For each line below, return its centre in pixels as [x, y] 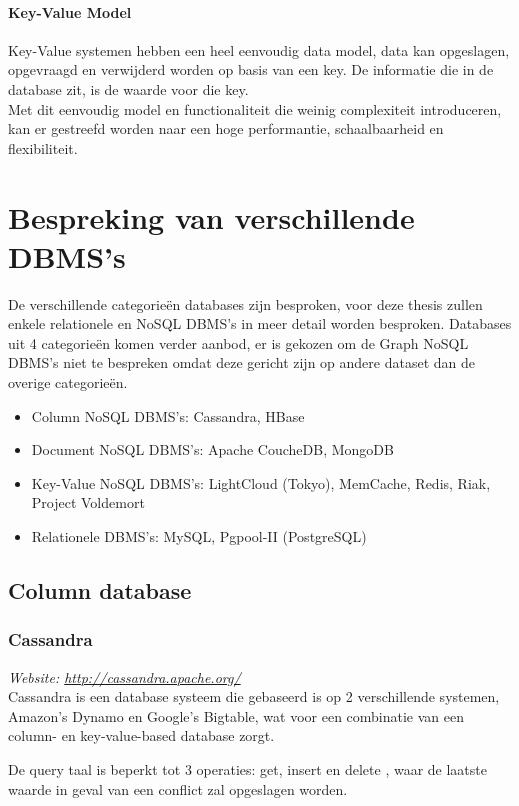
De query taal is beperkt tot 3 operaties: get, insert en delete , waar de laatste [247, 768]
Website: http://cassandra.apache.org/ [124, 676]
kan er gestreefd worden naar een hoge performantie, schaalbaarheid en [226, 128]
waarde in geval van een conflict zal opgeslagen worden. [178, 788]
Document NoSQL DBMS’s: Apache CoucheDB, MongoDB [212, 449]
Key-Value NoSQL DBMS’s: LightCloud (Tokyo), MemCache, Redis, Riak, [261, 482]
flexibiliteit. [43, 147]
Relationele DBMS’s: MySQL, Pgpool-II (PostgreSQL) [199, 536]
